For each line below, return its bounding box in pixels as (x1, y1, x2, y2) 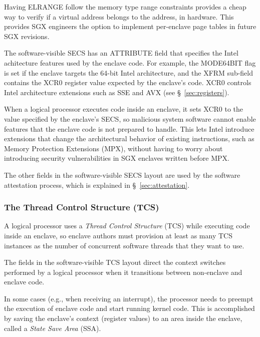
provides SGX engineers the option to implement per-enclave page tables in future (4, 21, 256, 32)
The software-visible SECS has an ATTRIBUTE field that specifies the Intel (4, 48, 238, 58)
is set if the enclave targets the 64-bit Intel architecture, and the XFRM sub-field (4, 67, 253, 78)
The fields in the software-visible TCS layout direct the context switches (4, 257, 226, 267)
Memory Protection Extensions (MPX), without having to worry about (4, 143, 223, 153)
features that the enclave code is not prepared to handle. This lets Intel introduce (4, 123, 254, 134)
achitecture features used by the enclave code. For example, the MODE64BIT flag (4, 57, 256, 68)
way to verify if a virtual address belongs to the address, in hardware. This (4, 11, 234, 22)
